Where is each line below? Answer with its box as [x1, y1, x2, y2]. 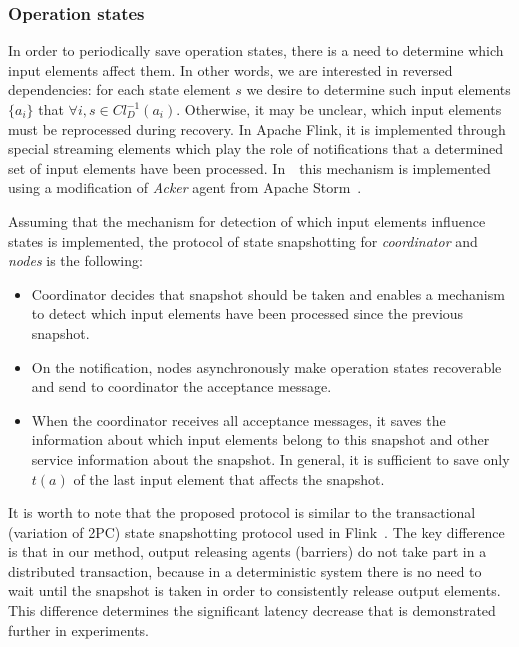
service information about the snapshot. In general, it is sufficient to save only [31, 448, 510, 469]
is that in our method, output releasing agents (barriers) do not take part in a [8, 541, 487, 562]
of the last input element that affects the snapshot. [73, 468, 385, 489]
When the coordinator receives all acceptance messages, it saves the [31, 409, 446, 430]
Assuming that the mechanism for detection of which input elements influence [8, 210, 486, 231]
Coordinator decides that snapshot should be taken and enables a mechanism [31, 283, 505, 304]
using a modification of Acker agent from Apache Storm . [8, 177, 362, 198]
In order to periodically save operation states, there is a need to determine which [8, 40, 504, 61]
